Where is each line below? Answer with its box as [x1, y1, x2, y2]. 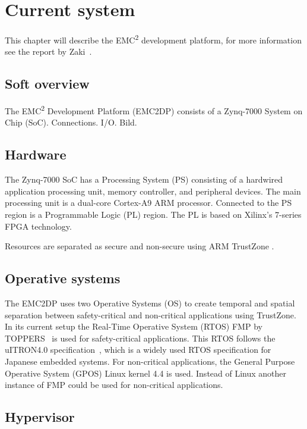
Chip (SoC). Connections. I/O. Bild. [5, 116, 137, 129]
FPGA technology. [5, 220, 72, 232]
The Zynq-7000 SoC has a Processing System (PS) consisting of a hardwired [5, 173, 283, 186]
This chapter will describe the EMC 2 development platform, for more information [5, 32, 302, 46]
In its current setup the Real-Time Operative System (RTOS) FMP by [5, 320, 262, 333]
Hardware [5, 145, 67, 164]
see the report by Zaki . [5, 45, 92, 58]
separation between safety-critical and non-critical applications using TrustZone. [5, 308, 296, 321]
